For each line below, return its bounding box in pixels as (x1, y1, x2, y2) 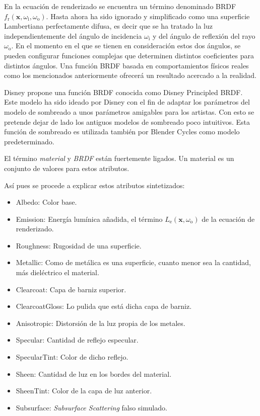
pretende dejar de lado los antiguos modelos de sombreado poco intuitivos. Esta (4, 116, 250, 127)
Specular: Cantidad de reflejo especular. (16, 335, 139, 345)
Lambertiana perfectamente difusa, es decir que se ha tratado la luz (4, 21, 213, 31)
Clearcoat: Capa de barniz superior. (16, 284, 126, 294)
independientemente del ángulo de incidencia (4, 30, 142, 41)
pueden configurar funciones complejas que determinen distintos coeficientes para (4, 50, 254, 60)
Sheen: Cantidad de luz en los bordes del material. (16, 368, 172, 379)
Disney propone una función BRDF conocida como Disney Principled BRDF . (4, 87, 243, 97)
